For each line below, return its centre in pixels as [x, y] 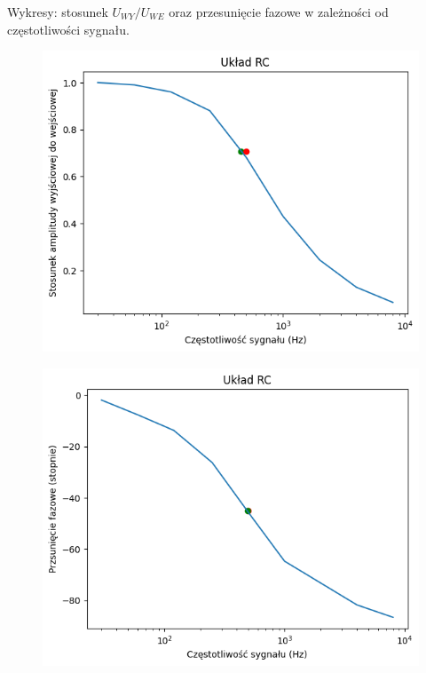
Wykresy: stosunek [58, 12]
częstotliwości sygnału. [68, 29]
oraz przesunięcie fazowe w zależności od [279, 12]
